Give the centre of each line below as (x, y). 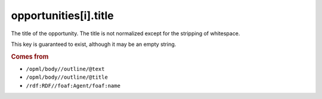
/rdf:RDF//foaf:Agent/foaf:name (73, 86)
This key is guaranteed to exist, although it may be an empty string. (94, 44)
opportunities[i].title (62, 16)
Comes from (30, 57)
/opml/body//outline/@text (65, 69)
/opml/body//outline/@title (67, 77)
